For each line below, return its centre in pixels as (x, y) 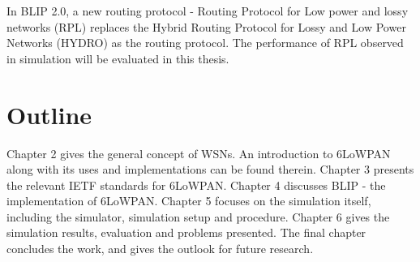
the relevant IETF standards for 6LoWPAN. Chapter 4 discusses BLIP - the (196, 185)
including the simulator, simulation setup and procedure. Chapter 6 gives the (198, 216)
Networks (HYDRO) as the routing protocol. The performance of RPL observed (205, 43)
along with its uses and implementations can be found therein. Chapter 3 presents (210, 169)
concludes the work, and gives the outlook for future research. (160, 249)
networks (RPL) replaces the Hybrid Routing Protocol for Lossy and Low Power (206, 26)
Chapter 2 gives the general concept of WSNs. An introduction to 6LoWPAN (199, 153)
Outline (49, 114)
